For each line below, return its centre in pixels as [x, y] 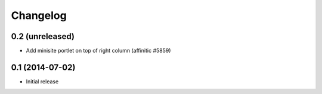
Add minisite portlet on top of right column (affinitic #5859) [98, 51]
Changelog [39, 15]
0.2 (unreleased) [43, 36]
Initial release [42, 81]
